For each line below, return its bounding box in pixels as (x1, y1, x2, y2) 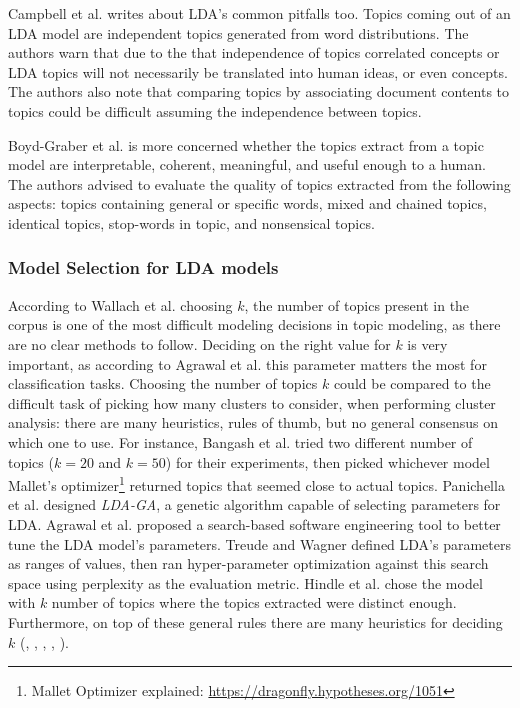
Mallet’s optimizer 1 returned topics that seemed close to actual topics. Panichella (8, 472, 505, 495)
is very (407, 333, 448, 354)
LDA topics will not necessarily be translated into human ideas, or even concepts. (8, 61, 508, 82)
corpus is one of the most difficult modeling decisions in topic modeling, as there (8, 314, 501, 335)
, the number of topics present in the (244, 294, 470, 315)
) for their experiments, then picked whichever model (165, 451, 490, 472)
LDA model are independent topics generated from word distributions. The (8, 22, 469, 43)
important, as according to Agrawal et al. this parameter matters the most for (8, 353, 487, 374)
